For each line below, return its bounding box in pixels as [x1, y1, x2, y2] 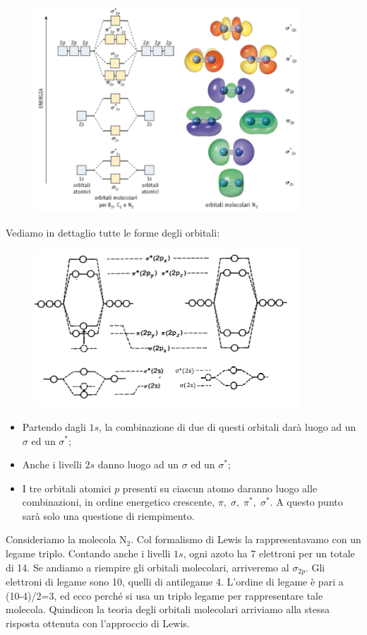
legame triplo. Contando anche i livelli [6, 546, 171, 561]
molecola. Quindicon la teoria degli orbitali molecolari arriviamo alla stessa [6, 602, 330, 617]
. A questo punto [270, 494, 343, 509]
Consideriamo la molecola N [6, 532, 127, 547]
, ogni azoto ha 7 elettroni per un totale [183, 546, 355, 561]
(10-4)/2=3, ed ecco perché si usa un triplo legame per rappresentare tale [6, 588, 323, 603]
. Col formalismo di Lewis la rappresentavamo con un [131, 532, 361, 547]
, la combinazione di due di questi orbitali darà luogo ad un [99, 419, 356, 434]
